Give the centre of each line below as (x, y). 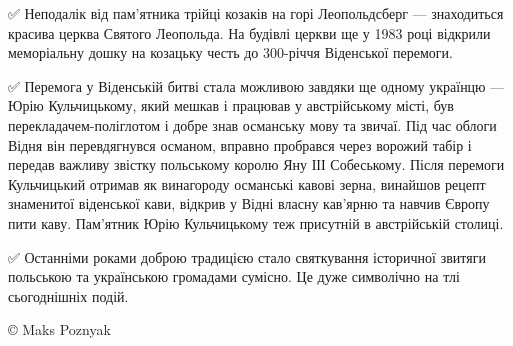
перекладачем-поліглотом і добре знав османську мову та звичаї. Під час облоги (252, 124)
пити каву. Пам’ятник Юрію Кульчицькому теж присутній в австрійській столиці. (256, 222)
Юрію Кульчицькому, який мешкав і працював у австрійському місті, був (231, 105)
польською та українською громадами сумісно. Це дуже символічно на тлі (234, 276)
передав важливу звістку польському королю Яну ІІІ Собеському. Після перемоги (256, 164)
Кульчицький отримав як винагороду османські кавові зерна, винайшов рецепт (247, 183)
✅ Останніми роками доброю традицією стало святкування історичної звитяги (247, 256)
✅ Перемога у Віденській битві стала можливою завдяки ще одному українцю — (256, 85)
